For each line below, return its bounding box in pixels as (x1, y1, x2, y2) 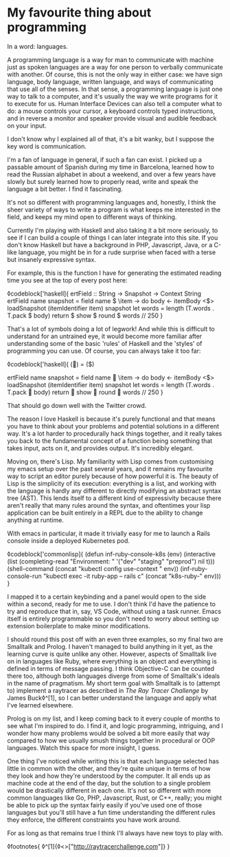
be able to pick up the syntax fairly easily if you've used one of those (7, 801, 203, 809)
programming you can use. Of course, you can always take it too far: (7, 347, 201, 355)
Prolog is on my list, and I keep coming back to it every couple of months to (7, 714, 220, 723)
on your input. (7, 121, 47, 130)
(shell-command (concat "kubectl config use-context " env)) (7, 564, 179, 572)
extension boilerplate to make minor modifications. (7, 621, 150, 630)
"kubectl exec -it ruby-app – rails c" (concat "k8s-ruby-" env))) (43, 572, 222, 580)
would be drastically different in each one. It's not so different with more (7, 786, 211, 794)
